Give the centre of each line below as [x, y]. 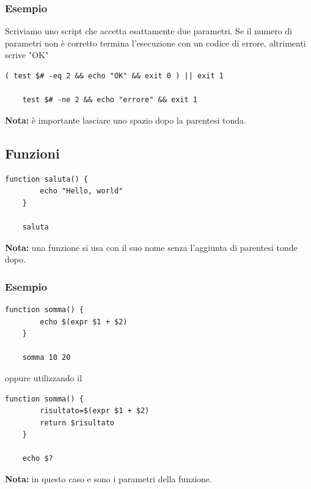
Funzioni [32, 153]
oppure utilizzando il [44, 377]
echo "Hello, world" [82, 191]
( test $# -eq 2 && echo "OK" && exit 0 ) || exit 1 [114, 76]
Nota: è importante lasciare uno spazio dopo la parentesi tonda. [126, 120]
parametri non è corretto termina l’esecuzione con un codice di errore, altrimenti [155, 43]
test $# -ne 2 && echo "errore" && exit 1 [110, 100]
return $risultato [77, 423]
